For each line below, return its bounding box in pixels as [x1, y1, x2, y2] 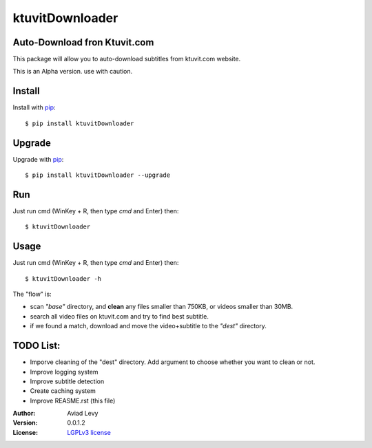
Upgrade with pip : [12, 155, 64, 163]
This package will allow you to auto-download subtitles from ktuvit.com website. [12, 55, 241, 63]
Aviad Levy [67, 409, 99, 418]
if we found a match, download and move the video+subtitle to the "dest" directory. [30, 322, 267, 330]
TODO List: [12, 340, 61, 352]
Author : [12, 409, 36, 418]
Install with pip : [12, 103, 56, 111]
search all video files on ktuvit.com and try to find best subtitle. [30, 312, 209, 320]
